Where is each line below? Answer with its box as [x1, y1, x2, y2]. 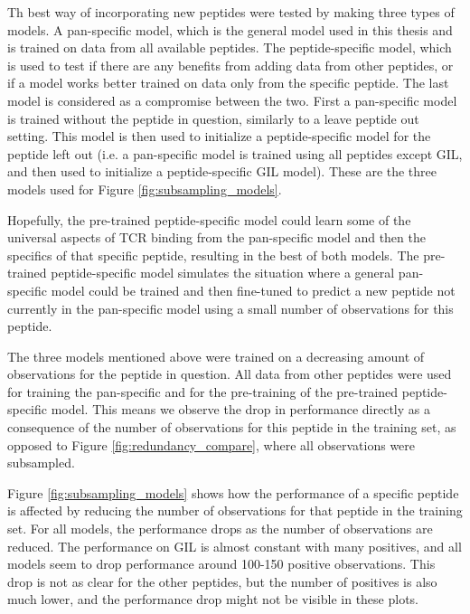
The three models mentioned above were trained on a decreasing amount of [7, 346, 425, 365]
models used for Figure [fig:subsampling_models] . [7, 179, 282, 198]
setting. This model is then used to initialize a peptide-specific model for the [7, 127, 431, 146]
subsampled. [7, 453, 75, 472]
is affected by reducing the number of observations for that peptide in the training [7, 501, 463, 520]
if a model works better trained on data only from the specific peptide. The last [7, 73, 449, 92]
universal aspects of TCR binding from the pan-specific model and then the [7, 228, 426, 247]
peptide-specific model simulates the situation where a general [51, 263, 395, 282]
